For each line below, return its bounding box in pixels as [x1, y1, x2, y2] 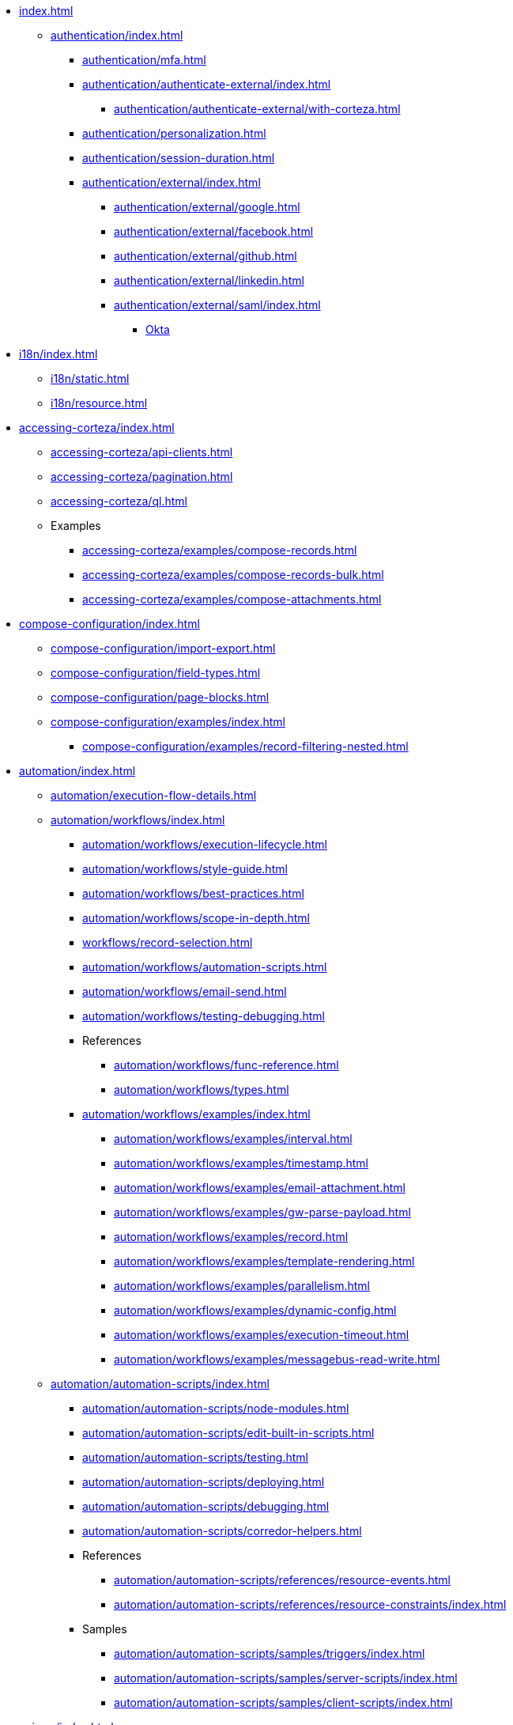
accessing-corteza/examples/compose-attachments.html [82, 592, 382, 606]
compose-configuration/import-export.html [51, 641, 276, 655]
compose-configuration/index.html [19, 617, 200, 630]
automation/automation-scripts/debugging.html [82, 1500, 330, 1513]
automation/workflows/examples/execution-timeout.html [114, 1328, 409, 1341]
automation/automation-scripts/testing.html [82, 1451, 308, 1464]
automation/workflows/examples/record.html [114, 1230, 349, 1243]
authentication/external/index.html [82, 176, 261, 189]
